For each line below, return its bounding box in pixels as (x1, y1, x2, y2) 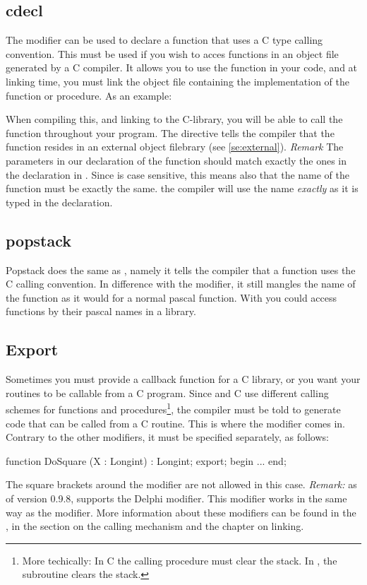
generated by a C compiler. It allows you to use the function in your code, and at (6, 60, 358, 75)
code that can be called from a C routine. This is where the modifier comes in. (6, 415, 346, 430)
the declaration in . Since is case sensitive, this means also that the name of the (6, 167, 350, 182)
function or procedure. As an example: (6, 88, 172, 102)
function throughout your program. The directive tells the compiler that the (6, 125, 335, 140)
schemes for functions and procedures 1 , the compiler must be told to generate (6, 400, 341, 416)
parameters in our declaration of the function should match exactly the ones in (6, 153, 347, 167)
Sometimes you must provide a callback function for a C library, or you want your (6, 372, 361, 386)
